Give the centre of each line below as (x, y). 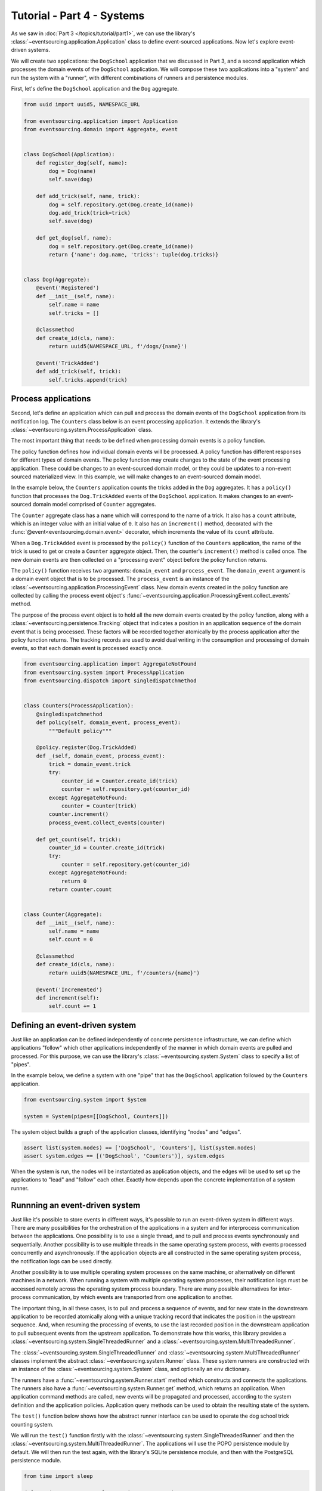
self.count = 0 (71, 940)
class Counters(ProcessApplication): (79, 706)
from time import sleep (58, 1476)
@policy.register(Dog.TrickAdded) (86, 748)
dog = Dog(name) (72, 171)
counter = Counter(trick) (99, 806)
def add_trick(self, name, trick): (88, 196)
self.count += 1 (72, 1006)
